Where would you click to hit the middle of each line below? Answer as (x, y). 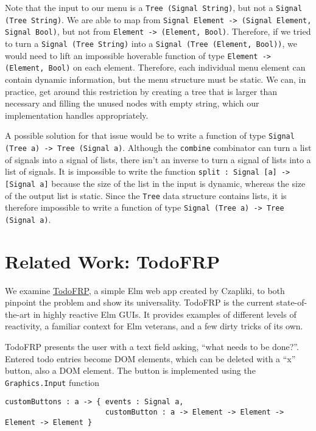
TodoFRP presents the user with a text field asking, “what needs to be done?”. (152, 346)
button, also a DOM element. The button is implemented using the (130, 370)
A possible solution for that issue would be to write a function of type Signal (150, 135)
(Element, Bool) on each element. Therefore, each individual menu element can (155, 67)
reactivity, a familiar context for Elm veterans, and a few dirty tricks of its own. (154, 326)
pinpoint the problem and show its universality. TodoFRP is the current (139, 302)
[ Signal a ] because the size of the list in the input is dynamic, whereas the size (155, 183)
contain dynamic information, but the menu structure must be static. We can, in (156, 79)
